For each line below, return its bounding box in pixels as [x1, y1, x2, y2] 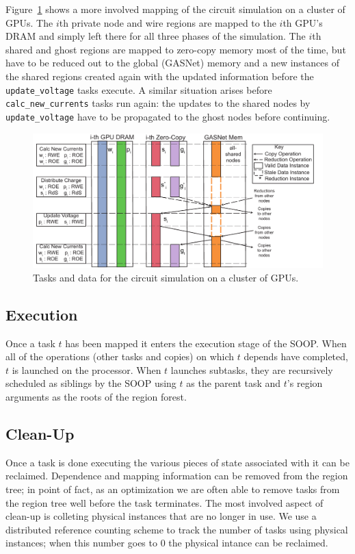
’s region [287, 376, 323, 390]
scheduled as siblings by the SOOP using [5, 376, 176, 390]
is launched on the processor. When [12, 362, 161, 377]
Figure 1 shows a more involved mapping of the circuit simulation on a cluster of [5, 2, 345, 16]
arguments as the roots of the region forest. [5, 389, 187, 403]
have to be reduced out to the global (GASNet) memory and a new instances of [5, 55, 339, 70]
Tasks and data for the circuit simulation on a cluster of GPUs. [33, 270, 299, 284]
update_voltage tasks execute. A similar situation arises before [5, 82, 272, 97]
